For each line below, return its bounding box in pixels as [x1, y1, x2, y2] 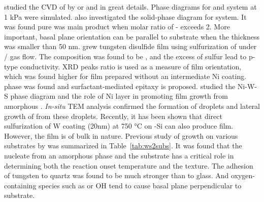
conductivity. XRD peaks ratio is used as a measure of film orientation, [20, 61, 242, 71]
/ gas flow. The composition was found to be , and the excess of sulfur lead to [4, 51, 247, 61]
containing [4, 180, 37, 190]
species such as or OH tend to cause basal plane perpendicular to [39, 180, 242, 190]
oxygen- [230, 170, 255, 181]
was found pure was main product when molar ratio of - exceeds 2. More [4, 21, 230, 32]
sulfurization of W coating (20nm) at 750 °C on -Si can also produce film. [4, 120, 234, 131]
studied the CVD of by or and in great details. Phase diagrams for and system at [4, 2, 257, 12]
